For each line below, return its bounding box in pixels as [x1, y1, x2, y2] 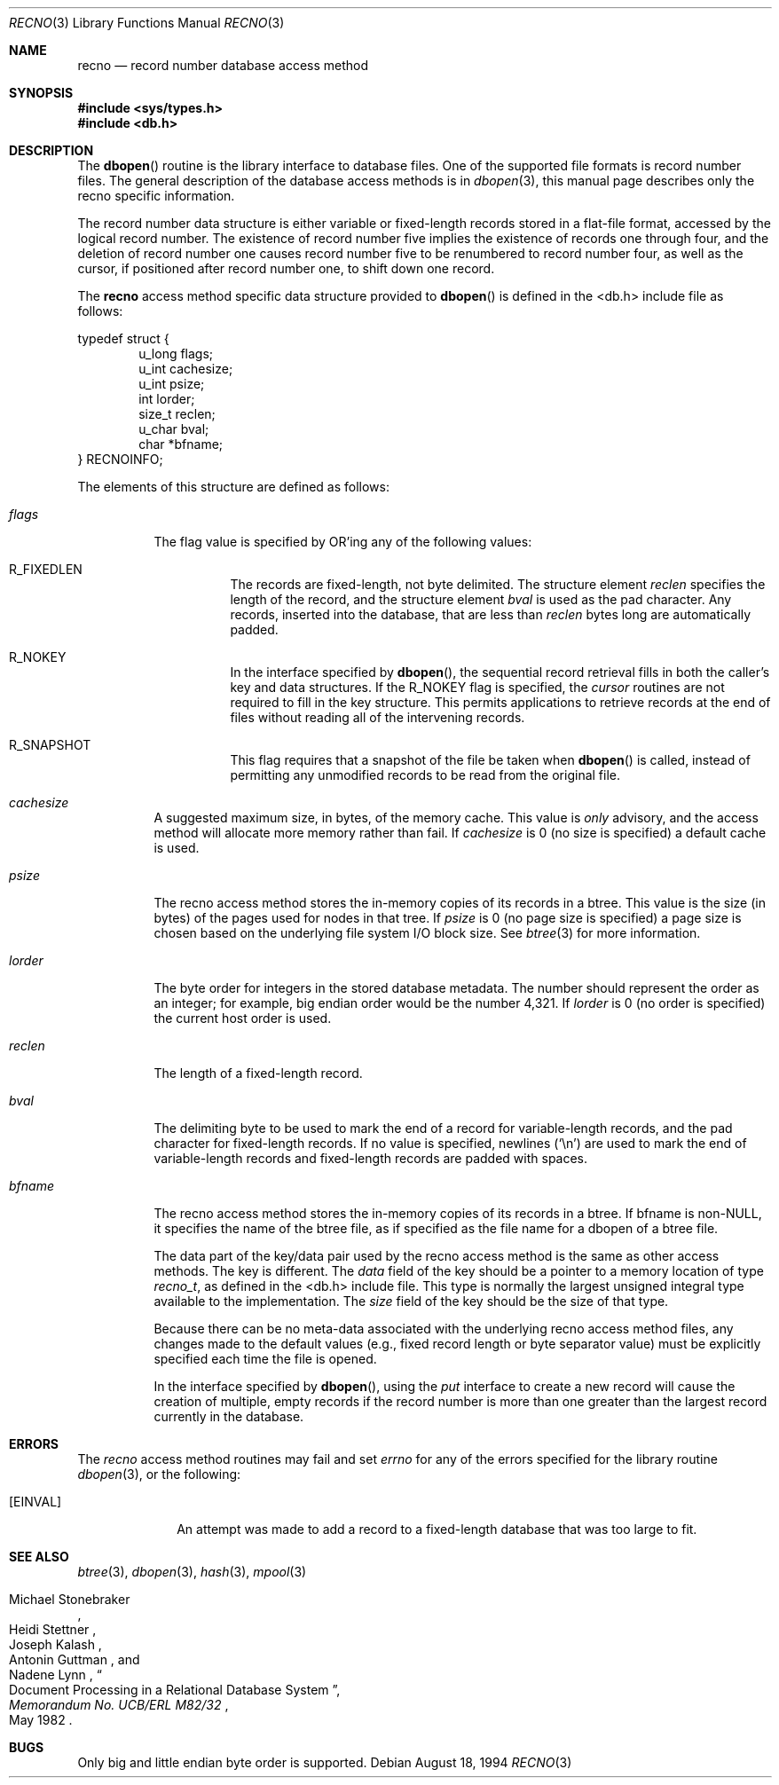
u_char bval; [138, 421, 209, 436]
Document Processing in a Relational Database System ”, [9, 1682, 341, 1697]
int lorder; [138, 391, 195, 406]
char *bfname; [138, 436, 224, 452]
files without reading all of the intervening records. [230, 710, 525, 725]
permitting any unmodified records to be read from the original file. [230, 767, 621, 782]
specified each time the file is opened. [153, 1351, 377, 1366]
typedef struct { [77, 331, 169, 346]
